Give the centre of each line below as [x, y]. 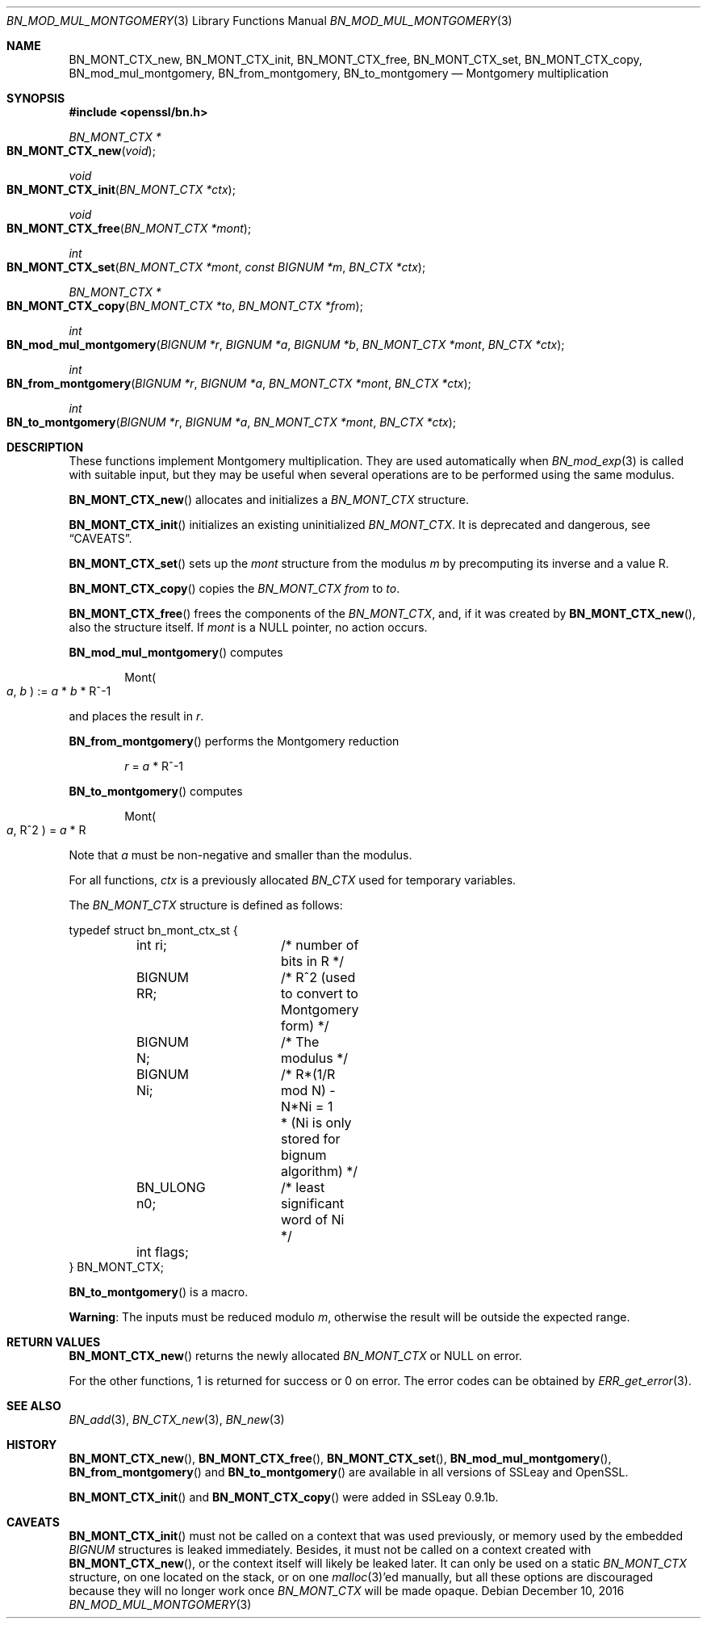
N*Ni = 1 [307, 1106]
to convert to [319, 993]
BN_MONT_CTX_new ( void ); [81, 151]
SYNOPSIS [36, 98]
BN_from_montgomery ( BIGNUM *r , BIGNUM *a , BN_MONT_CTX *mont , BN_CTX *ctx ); [239, 383]
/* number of [320, 945]
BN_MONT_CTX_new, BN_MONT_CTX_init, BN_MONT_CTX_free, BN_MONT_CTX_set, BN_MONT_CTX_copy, [356, 59]
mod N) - [308, 1090]
